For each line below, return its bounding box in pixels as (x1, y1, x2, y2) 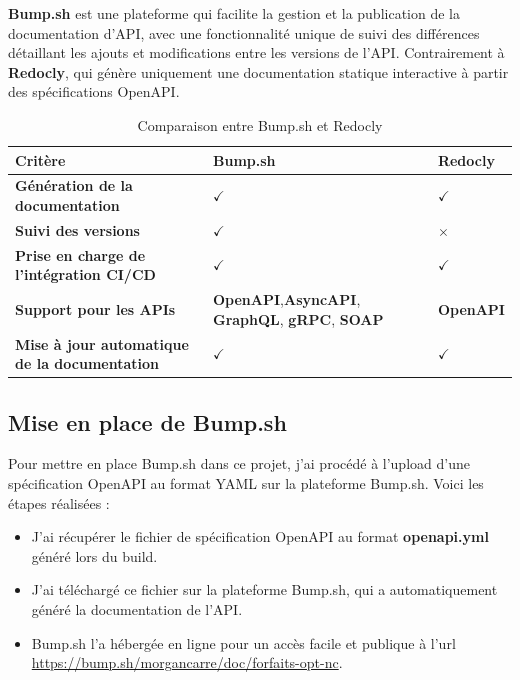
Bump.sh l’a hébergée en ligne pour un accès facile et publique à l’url (31, 632, 456, 653)
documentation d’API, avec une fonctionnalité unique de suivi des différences (8, 22, 480, 43)
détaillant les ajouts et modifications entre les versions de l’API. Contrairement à (8, 42, 505, 63)
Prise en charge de (15, 244, 146, 265)
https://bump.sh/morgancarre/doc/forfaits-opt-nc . (31, 652, 343, 673)
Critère (15, 149, 66, 170)
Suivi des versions (15, 219, 140, 240)
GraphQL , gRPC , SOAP (212, 308, 384, 329)
